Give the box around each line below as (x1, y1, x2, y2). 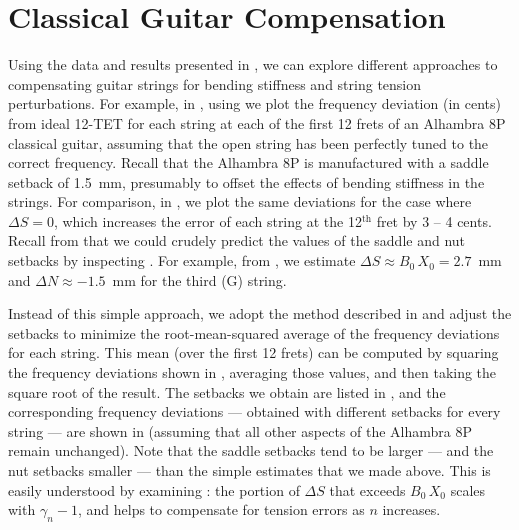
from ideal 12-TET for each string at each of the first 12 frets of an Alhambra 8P (8, 112, 506, 133)
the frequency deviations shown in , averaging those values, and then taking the (8, 362, 497, 383)
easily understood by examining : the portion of (8, 479, 300, 500)
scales (450, 479, 486, 500)
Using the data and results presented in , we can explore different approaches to (8, 54, 498, 75)
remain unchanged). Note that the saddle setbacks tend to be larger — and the (8, 440, 494, 461)
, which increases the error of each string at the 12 (53, 210, 362, 231)
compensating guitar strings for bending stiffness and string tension (8, 73, 422, 94)
